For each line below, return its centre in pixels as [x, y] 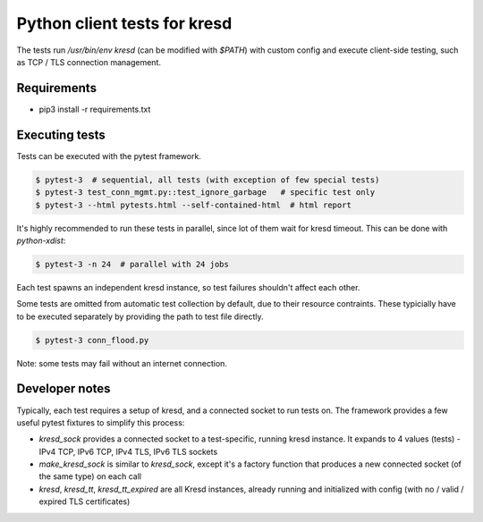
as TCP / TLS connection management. [89, 62]
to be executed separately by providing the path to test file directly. [140, 316]
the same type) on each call [90, 476]
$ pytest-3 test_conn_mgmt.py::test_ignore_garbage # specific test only [205, 193]
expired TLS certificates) [85, 501]
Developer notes [64, 389]
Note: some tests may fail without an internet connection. [122, 363]
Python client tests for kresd [124, 23]
